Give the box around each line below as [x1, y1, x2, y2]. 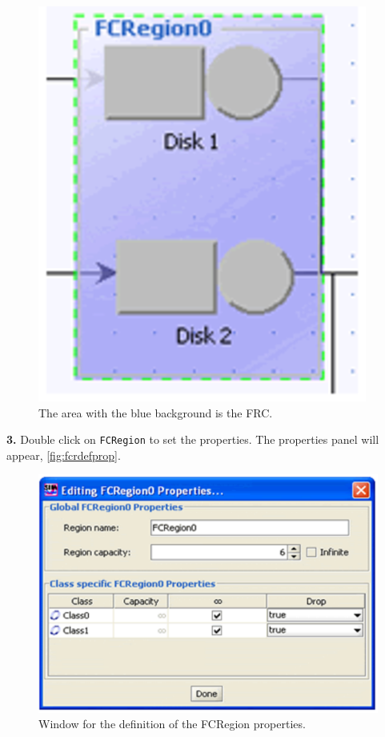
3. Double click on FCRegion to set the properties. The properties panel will [6, 431, 379, 448]
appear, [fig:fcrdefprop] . [6, 446, 121, 463]
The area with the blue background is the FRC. [38, 404, 273, 421]
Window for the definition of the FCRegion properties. [38, 715, 306, 732]
